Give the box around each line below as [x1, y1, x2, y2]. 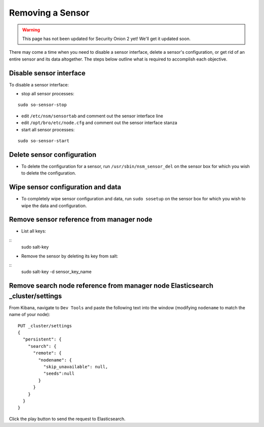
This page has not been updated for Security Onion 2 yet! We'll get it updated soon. [22, 36, 191, 42]
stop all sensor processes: [21, 91, 74, 97]
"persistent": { [22, 337, 62, 342]
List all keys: [21, 228, 46, 234]
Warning [22, 27, 40, 33]
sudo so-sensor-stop [18, 102, 67, 107]
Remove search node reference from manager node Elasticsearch [9, 281, 214, 290]
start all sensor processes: [21, 127, 75, 132]
